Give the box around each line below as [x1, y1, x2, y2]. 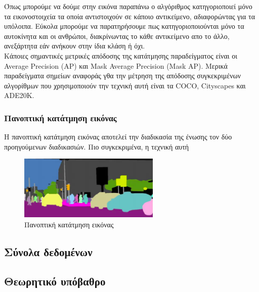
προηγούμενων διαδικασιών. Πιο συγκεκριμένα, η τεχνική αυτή [4, 141, 189, 152]
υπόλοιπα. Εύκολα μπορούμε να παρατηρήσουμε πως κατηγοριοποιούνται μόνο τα [4, 21, 244, 31]
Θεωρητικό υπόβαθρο [4, 273, 106, 289]
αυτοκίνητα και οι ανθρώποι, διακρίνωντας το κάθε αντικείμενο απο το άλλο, [4, 30, 230, 41]
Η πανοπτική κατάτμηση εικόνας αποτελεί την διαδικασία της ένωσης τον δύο [4, 131, 232, 142]
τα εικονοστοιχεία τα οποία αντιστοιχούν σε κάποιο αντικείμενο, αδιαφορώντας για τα [4, 11, 255, 21]
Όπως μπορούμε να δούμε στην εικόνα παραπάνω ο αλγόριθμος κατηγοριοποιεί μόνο [4, 1, 252, 11]
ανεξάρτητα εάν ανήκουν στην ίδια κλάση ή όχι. [4, 40, 145, 51]
